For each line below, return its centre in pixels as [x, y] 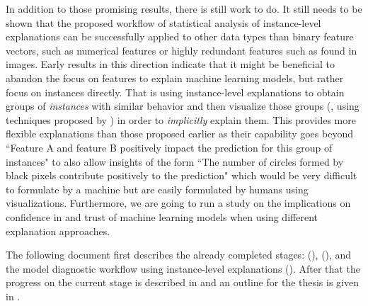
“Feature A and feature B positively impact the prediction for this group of [169, 147]
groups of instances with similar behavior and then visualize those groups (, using [183, 106]
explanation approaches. [58, 231]
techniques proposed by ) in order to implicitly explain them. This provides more [181, 119]
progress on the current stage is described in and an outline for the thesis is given [182, 282]
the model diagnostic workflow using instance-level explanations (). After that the [183, 268]
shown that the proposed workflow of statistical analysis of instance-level [163, 22]
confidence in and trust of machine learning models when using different [162, 216]
